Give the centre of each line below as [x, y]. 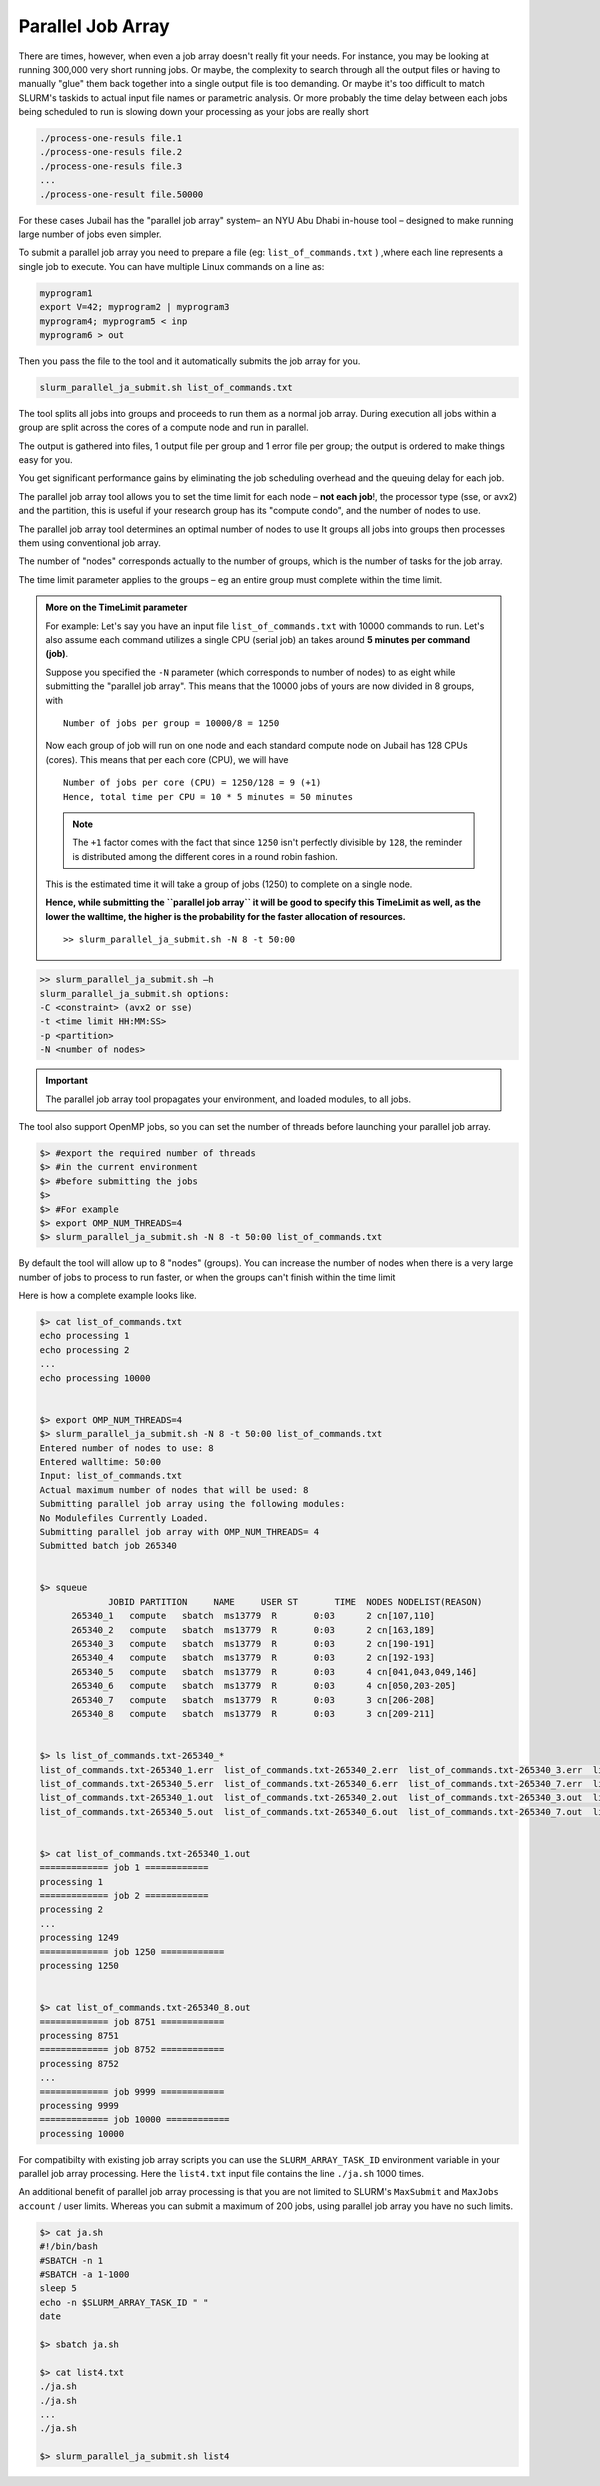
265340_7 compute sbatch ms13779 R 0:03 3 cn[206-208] [253, 1699]
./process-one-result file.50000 [121, 194]
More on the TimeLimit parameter [116, 607]
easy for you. [46, 460]
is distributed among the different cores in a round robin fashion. [205, 856]
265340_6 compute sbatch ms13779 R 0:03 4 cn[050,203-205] [264, 1686]
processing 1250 [79, 1965]
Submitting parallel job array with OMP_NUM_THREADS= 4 [179, 1531]
